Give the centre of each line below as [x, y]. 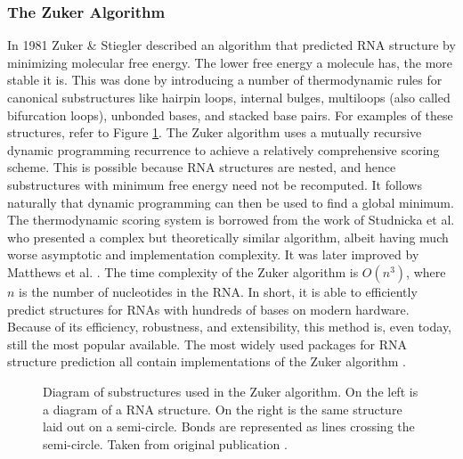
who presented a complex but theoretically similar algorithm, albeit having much [228, 237]
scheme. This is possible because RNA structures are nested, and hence [202, 167]
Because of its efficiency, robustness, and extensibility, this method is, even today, [229, 327]
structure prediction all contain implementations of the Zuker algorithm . [207, 361]
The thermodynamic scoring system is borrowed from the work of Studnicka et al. [231, 220]
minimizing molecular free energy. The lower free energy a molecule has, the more [230, 62]
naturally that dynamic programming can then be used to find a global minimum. [231, 202]
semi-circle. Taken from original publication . [165, 443]
